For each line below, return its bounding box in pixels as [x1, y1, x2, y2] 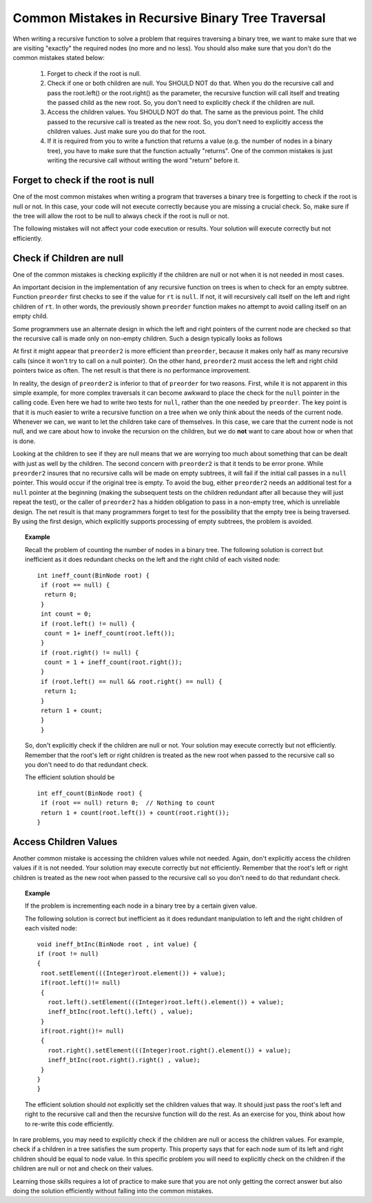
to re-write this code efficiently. [25, 1119, 114, 1128]
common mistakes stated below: [12, 54, 105, 62]
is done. [12, 437, 36, 445]
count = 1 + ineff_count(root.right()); [43, 658, 183, 666]
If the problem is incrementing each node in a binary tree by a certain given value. [25, 901, 258, 910]
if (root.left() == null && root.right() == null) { [40, 677, 223, 685]
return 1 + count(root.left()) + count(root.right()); [40, 808, 230, 816]
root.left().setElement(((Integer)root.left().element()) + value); [48, 998, 285, 1006]
